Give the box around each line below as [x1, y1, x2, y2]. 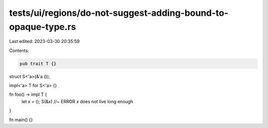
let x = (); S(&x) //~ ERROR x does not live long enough [21, 98, 134, 104]
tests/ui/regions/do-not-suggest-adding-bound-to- [9, 7, 228, 18]
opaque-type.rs [9, 21, 76, 32]
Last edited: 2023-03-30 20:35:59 [9, 39, 80, 44]
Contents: [9, 47, 29, 53]
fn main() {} [9, 117, 33, 123]
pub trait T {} [19, 61, 57, 66]
